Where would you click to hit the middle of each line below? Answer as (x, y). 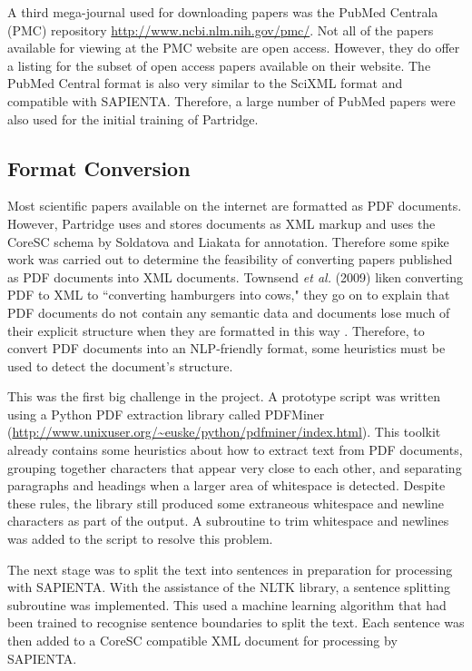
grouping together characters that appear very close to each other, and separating (235, 467)
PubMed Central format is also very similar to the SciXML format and (205, 83)
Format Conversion (99, 168)
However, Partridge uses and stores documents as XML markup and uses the (221, 223)
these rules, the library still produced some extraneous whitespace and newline (226, 503)
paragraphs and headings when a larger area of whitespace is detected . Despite (226, 485)
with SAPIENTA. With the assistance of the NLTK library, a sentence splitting (229, 587)
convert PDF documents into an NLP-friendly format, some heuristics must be (226, 348)
